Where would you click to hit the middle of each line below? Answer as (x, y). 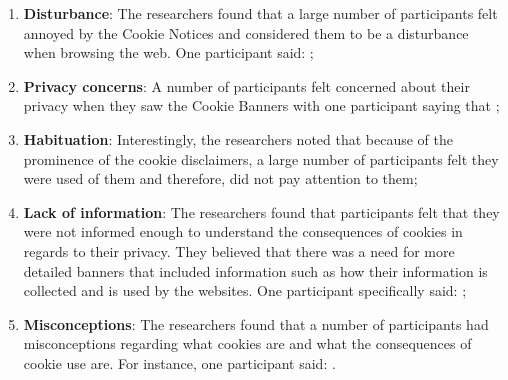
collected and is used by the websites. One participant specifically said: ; (245, 290)
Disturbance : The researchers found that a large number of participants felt (260, 13)
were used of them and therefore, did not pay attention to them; (220, 178)
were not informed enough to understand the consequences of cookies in (243, 231)
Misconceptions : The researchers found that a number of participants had (256, 323)
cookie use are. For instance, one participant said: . (179, 362)
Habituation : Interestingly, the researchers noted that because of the (238, 138)
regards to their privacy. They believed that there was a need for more (239, 250)
